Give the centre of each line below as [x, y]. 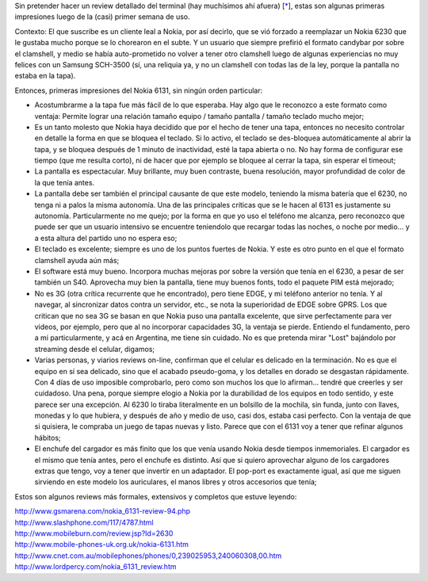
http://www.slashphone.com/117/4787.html [84, 522]
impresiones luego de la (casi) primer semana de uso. [102, 17]
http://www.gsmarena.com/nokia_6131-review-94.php [102, 511]
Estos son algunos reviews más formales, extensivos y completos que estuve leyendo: [156, 496]
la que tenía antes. [65, 182]
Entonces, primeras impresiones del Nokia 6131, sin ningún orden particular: [139, 90]
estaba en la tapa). [45, 76]
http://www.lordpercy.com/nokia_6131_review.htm [96, 567]
